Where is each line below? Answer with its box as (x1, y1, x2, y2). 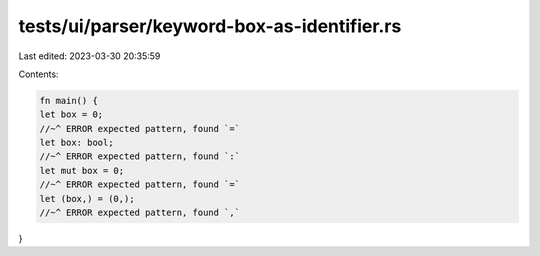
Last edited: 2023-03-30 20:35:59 (18, 50, 161, 62)
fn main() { (39, 95, 99, 106)
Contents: (18, 68, 59, 80)
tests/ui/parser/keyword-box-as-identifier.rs (18, 15, 402, 37)
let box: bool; (39, 137, 114, 149)
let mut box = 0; (39, 165, 125, 176)
